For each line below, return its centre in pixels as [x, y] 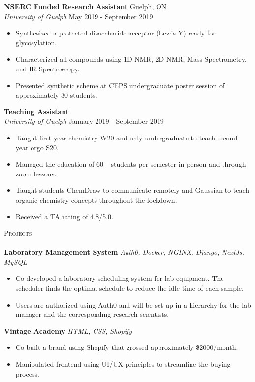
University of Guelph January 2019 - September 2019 [84, 121]
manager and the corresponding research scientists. [92, 314]
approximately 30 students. [56, 95]
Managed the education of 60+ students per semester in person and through [131, 164]
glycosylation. [36, 42]
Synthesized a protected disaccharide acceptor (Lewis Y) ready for [115, 33]
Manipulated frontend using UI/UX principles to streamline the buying [123, 364]
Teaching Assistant [37, 111]
